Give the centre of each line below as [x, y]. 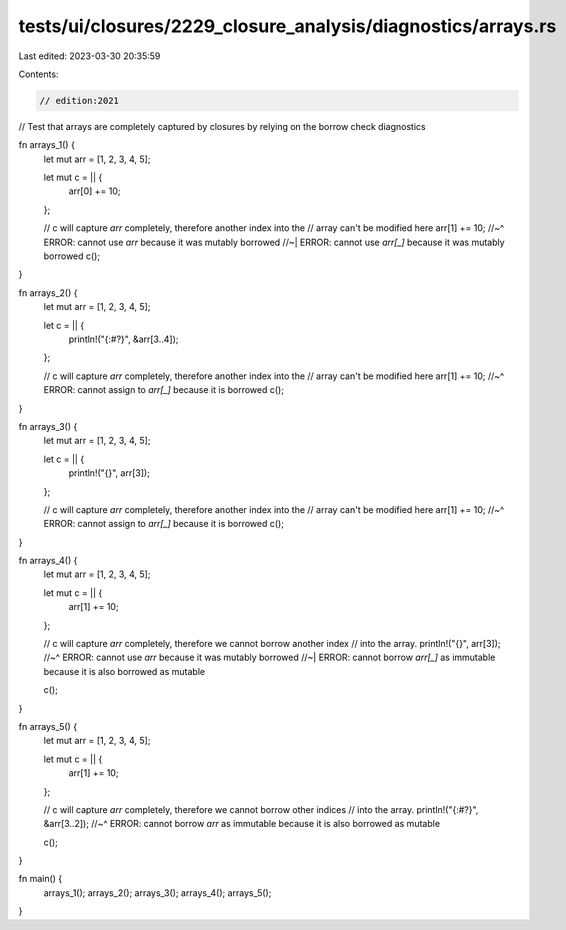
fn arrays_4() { [48, 561]
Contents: [38, 74]
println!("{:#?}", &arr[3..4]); [123, 339]
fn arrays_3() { [48, 426]
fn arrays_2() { [48, 292]
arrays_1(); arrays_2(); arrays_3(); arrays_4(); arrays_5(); [157, 892]
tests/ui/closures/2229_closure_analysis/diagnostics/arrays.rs [287, 26]
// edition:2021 [79, 100]
